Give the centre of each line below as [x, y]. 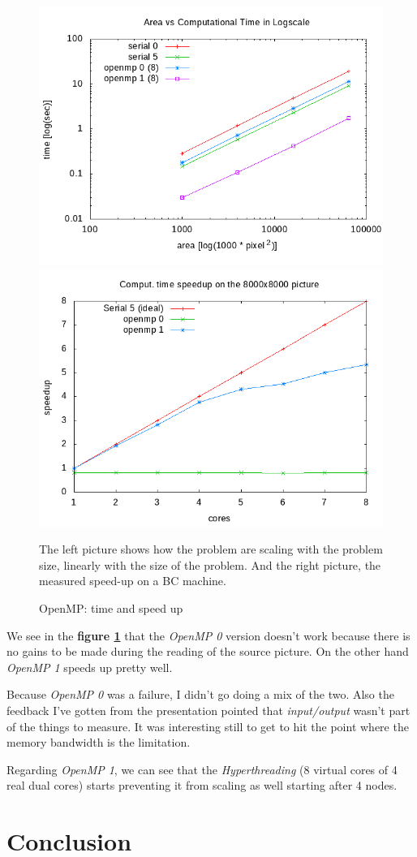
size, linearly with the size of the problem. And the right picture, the [210, 564]
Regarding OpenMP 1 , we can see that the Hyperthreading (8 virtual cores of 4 [202, 769]
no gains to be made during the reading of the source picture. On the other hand [208, 651]
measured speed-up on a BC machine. [133, 581]
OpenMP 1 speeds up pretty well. [90, 667]
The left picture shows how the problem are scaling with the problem [211, 549]
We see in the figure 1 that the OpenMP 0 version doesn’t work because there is [208, 635]
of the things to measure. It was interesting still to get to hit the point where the [208, 726]
